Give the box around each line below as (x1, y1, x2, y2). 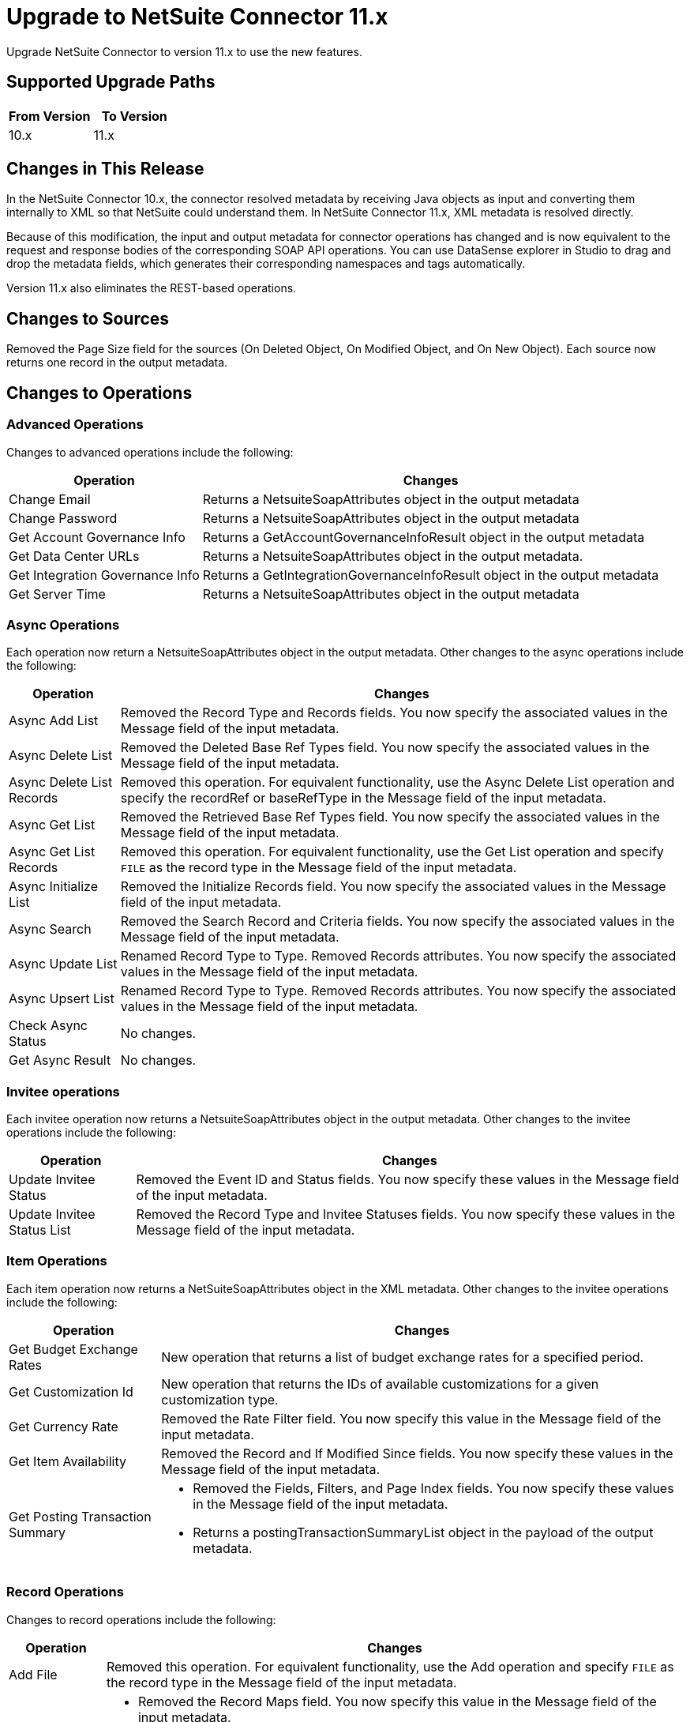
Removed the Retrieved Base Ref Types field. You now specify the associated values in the (120, 809, 660, 825)
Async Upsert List (9, 991, 114, 1007)
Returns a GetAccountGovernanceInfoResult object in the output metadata (202, 528, 645, 545)
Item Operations (6, 1253, 107, 1269)
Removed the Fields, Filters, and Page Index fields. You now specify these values (193, 1479, 674, 1496)
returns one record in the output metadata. (6, 355, 228, 370)
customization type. (161, 1391, 279, 1408)
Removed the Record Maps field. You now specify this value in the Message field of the (137, 1693, 657, 1709)
